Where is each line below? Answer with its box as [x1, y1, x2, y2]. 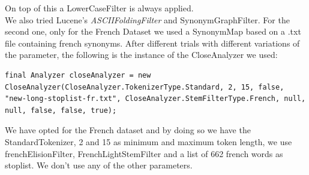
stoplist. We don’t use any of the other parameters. [5, 159, 193, 171]
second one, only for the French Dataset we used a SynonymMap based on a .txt [5, 25, 301, 38]
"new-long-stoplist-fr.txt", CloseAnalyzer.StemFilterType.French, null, [5, 94, 306, 103]
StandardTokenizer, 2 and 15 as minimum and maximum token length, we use [5, 135, 292, 148]
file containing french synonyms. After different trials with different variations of [5, 36, 300, 49]
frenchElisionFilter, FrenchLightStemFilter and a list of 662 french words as [5, 147, 283, 159]
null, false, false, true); [5, 106, 117, 115]
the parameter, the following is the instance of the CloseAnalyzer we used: [5, 48, 278, 61]
